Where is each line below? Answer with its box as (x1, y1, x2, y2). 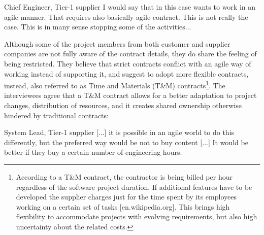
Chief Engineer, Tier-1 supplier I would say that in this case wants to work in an (4, 2, 256, 12)
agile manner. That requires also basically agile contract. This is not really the (4, 11, 248, 22)
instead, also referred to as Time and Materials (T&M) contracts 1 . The (4, 79, 225, 90)
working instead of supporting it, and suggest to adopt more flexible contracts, (4, 68, 249, 79)
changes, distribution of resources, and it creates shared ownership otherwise (4, 100, 242, 110)
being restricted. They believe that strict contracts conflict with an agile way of (4, 58, 251, 69)
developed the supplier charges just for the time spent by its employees (16, 191, 237, 202)
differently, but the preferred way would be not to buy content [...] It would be (4, 137, 248, 147)
